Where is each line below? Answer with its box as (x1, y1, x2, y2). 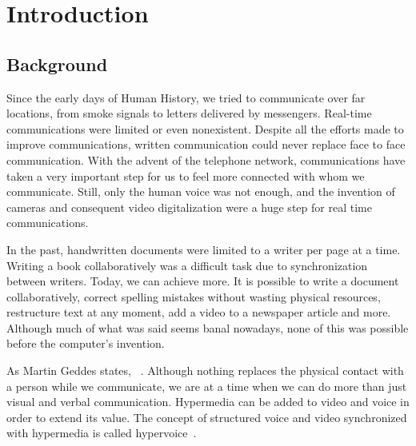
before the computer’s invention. (6, 335, 165, 352)
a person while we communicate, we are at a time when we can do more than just (6, 377, 407, 394)
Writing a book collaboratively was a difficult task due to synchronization (6, 257, 368, 273)
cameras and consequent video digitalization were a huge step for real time (6, 198, 372, 215)
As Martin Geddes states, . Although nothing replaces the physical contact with (6, 362, 404, 379)
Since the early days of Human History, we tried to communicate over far (6, 89, 366, 106)
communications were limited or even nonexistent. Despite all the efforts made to (6, 120, 404, 137)
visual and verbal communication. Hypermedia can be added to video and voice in (6, 393, 410, 410)
